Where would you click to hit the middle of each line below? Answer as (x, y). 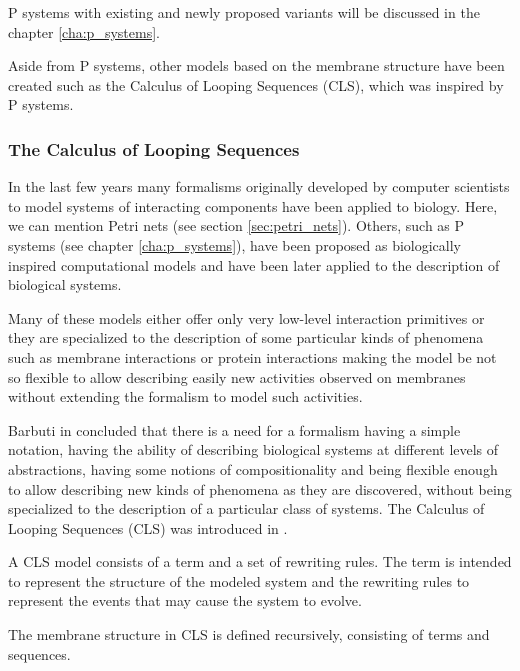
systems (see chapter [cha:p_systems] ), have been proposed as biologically (235, 244)
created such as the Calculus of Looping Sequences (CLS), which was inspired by (256, 84)
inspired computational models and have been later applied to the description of (254, 264)
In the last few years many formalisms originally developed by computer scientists (259, 186)
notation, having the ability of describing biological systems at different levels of (253, 449)
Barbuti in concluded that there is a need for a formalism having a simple (234, 429)
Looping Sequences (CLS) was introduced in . (148, 527)
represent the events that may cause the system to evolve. (185, 600)
